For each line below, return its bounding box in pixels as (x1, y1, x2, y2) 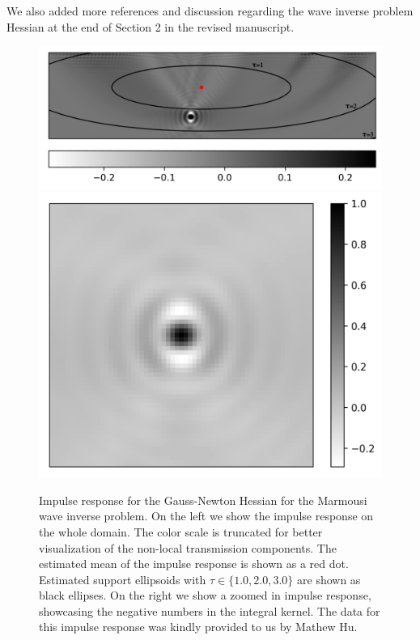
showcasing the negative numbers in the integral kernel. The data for (39, 602, 380, 619)
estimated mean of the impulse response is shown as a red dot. (39, 555, 349, 572)
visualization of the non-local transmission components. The (39, 539, 337, 556)
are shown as (297, 570, 361, 587)
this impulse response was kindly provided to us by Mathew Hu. (39, 618, 358, 635)
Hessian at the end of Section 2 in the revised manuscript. (6, 18, 295, 35)
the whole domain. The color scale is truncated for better (39, 523, 323, 540)
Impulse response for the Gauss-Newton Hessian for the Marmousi (39, 491, 367, 508)
